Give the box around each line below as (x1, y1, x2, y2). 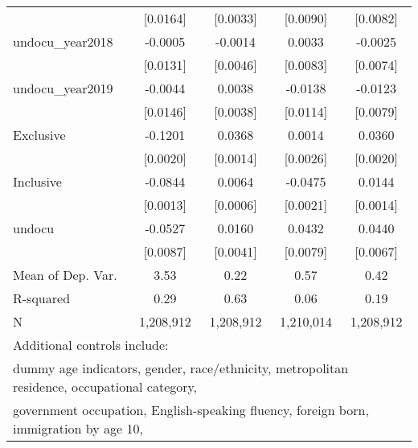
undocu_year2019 (13, 79, 113, 97)
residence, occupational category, (13, 377, 198, 396)
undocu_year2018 (13, 32, 113, 51)
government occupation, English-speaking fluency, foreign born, (13, 401, 369, 419)
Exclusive (13, 125, 66, 144)
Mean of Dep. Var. (13, 265, 117, 284)
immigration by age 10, (13, 419, 143, 438)
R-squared (13, 289, 71, 307)
